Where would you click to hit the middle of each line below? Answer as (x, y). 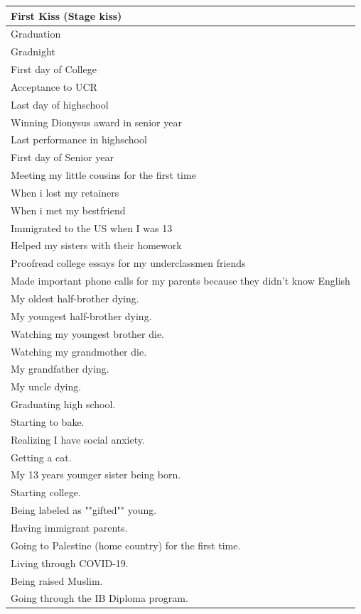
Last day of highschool (60, 104)
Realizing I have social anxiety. (78, 439)
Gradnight (33, 51)
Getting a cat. (41, 457)
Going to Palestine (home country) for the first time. (126, 545)
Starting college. (46, 492)
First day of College (54, 69)
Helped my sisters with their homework (96, 245)
